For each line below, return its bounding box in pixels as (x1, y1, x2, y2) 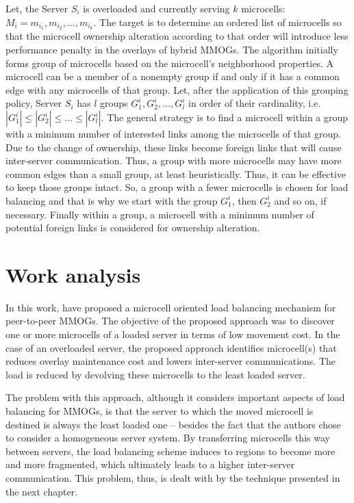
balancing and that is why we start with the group (5, 193, 218, 207)
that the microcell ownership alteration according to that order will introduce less (5, 29, 349, 43)
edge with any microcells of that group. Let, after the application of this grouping (5, 82, 349, 96)
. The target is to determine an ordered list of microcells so (93, 14, 342, 29)
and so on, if (274, 193, 327, 207)
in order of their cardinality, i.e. (188, 96, 321, 110)
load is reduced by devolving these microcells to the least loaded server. (5, 367, 305, 381)
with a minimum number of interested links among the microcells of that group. (5, 127, 341, 141)
